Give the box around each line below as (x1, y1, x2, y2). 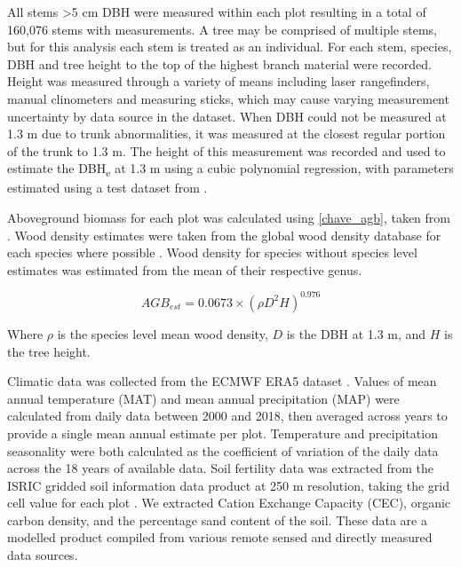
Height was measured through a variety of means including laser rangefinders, (7, 72, 430, 91)
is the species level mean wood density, (57, 324, 268, 343)
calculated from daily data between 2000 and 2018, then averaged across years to (7, 406, 448, 425)
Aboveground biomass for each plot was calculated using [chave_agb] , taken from (7, 209, 450, 227)
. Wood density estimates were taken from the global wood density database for (7, 225, 441, 244)
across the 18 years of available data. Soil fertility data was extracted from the (7, 459, 433, 477)
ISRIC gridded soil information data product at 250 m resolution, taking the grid (7, 476, 449, 494)
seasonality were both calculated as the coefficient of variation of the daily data (7, 441, 439, 460)
